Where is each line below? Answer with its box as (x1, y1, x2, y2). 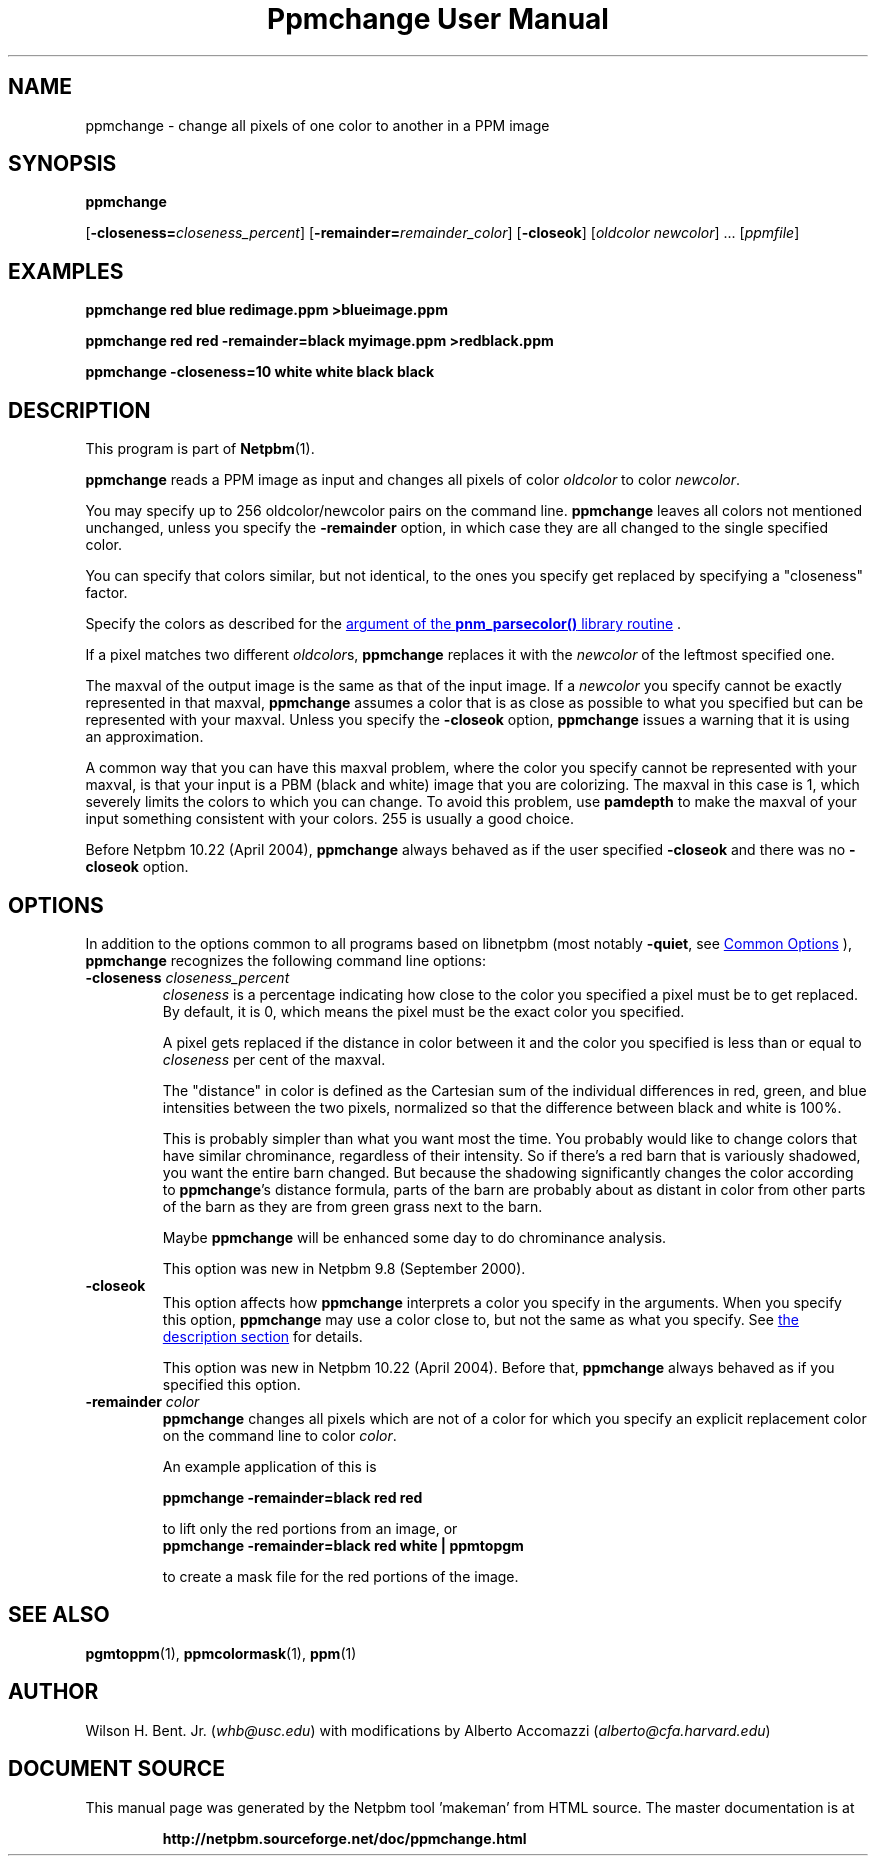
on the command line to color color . (162, 1426, 397, 1444)
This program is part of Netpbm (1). (85, 440, 315, 458)
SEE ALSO (8, 1602, 110, 1628)
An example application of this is (162, 1457, 377, 1475)
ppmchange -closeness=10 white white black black (85, 363, 435, 381)
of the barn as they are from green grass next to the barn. (162, 1197, 543, 1215)
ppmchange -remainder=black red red (162, 1488, 423, 1506)
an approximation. (85, 728, 204, 746)
